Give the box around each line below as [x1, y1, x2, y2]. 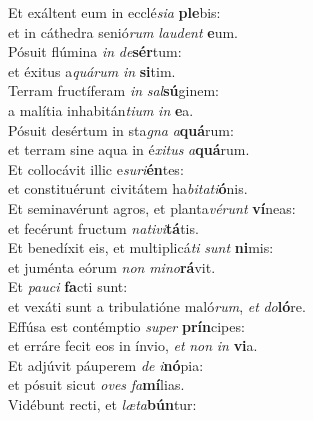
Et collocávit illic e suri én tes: [8, 158, 184, 179]
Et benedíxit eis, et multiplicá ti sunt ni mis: [8, 237, 274, 258]
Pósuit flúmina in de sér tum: [8, 41, 182, 62]
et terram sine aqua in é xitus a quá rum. [8, 139, 250, 160]
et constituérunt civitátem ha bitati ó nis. [8, 178, 248, 199]
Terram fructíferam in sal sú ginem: [8, 80, 219, 101]
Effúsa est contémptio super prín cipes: [8, 315, 245, 336]
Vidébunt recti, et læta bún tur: [8, 393, 197, 414]
